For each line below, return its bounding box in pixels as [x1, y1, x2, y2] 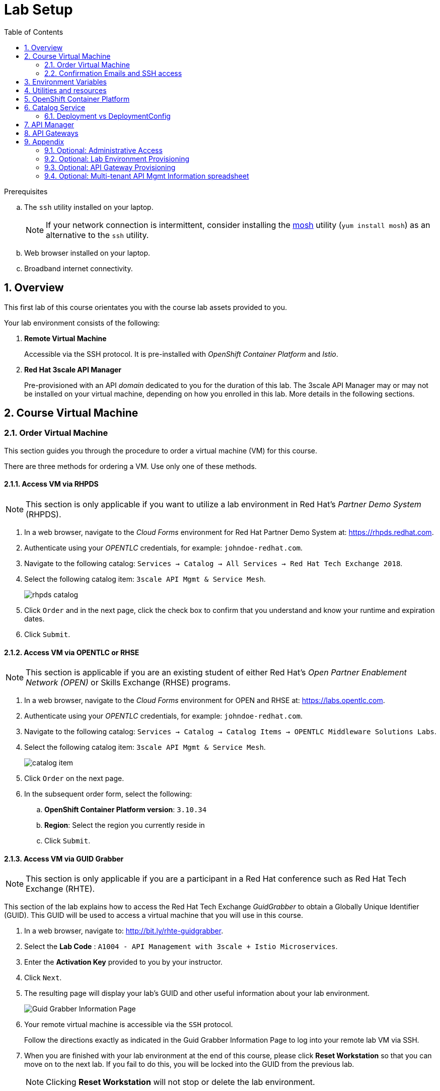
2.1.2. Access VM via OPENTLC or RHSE [4, 648, 139, 657]
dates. [24, 614, 45, 624]
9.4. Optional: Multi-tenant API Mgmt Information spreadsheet [44, 171, 249, 180]
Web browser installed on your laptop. [24, 248, 151, 257]
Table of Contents [4, 27, 63, 36]
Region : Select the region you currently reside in [44, 821, 205, 830]
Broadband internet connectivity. [24, 264, 133, 273]
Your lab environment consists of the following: [4, 318, 160, 327]
